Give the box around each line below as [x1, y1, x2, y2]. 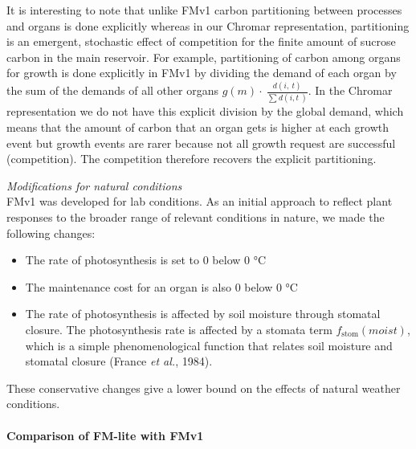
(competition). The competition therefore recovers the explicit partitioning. [6, 150, 377, 167]
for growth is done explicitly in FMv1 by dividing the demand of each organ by [6, 64, 397, 81]
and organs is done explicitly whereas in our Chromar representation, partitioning [6, 17, 410, 34]
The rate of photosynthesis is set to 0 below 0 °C [25, 251, 267, 268]
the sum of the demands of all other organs [6, 82, 218, 99]
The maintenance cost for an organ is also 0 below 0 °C [25, 278, 298, 295]
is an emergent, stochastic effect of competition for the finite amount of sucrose [6, 33, 396, 50]
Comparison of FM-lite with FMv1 [6, 427, 204, 443]
